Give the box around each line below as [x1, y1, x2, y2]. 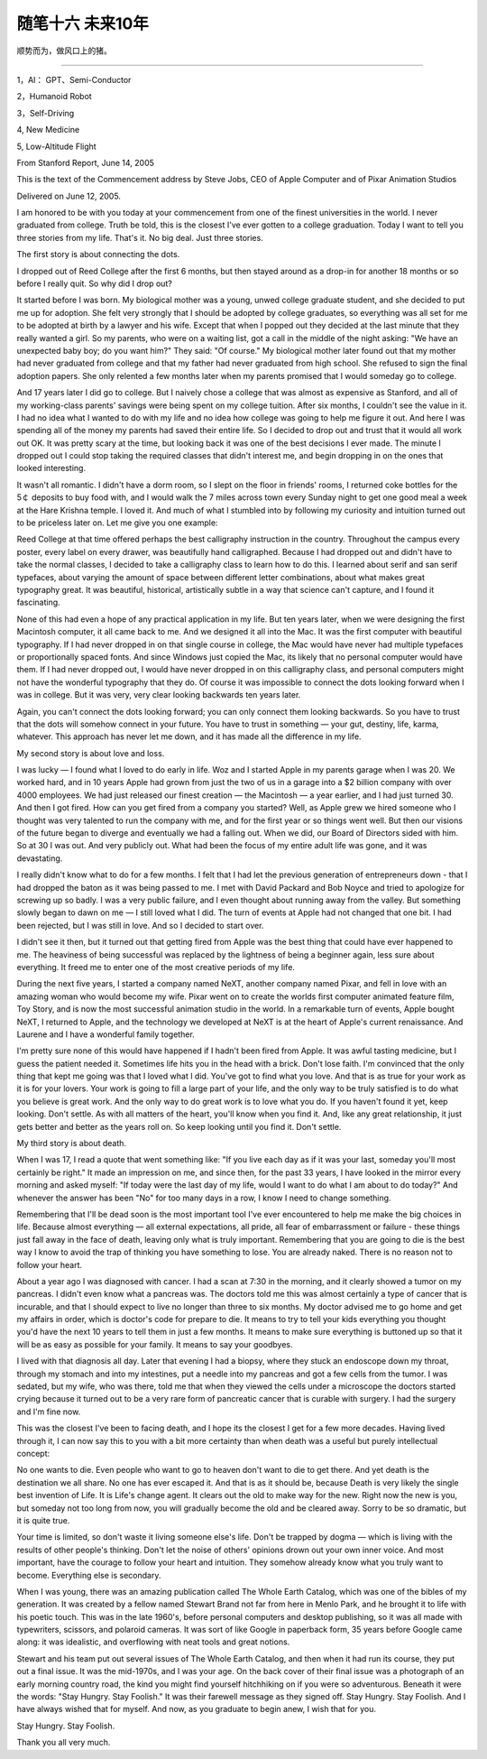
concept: [16, 1449, 51, 1458]
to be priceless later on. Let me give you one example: [16, 517, 218, 528]
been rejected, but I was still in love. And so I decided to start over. [16, 920, 264, 930]
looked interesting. [16, 463, 86, 474]
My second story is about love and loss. [16, 747, 165, 758]
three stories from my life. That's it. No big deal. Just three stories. [16, 232, 263, 243]
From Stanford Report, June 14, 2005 [16, 157, 155, 168]
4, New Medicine [16, 125, 80, 135]
